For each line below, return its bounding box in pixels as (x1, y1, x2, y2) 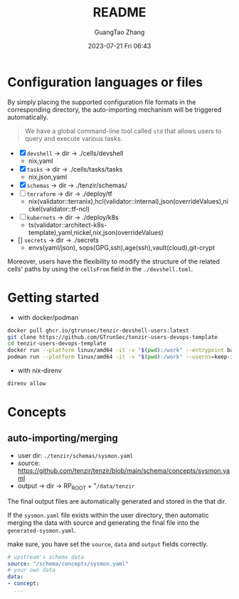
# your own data (7, 567, 55, 574)
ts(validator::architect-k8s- (28, 220, 107, 229)
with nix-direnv (17, 366, 62, 375)
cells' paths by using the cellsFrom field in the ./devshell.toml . (7, 264, 193, 273)
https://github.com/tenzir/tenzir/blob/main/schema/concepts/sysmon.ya (17, 466, 230, 474)
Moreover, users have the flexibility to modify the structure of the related (7, 257, 221, 266)
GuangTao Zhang (94, 28, 145, 36)
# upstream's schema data (7, 553, 84, 561)
